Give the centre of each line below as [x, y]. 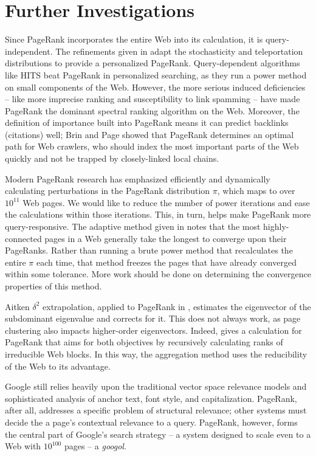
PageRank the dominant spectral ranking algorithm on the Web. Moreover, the [152, 110]
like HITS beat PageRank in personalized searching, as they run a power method [156, 74]
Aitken [17, 306]
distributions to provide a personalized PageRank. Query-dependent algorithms [153, 63]
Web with [23, 446]
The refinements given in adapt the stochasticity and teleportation [179, 51]
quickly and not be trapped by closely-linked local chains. [112, 158]
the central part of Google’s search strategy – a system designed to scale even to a [158, 434]
